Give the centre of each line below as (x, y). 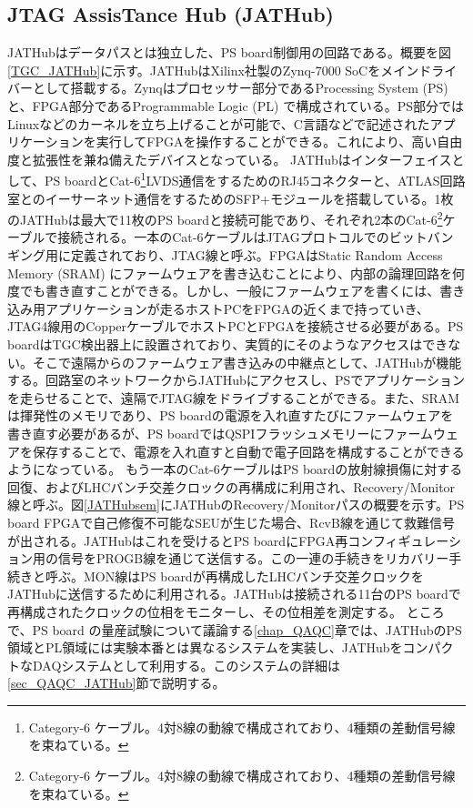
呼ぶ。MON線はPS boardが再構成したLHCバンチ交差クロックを (234, 576)
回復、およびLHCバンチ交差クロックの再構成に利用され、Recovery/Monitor (231, 486)
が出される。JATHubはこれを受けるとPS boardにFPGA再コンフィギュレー (228, 540)
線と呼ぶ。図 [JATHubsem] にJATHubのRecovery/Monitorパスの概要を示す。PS (236, 505)
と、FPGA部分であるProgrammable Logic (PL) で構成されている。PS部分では (236, 105)
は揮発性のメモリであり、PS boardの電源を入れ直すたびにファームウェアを (231, 415)
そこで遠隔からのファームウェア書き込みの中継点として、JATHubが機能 (247, 362)
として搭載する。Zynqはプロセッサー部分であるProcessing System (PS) (240, 88)
